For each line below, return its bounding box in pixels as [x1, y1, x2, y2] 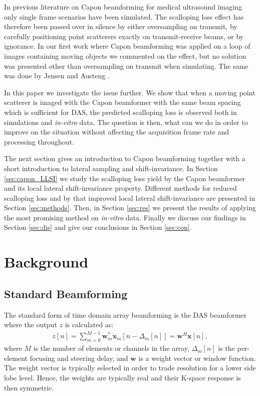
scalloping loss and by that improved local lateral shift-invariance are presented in [4, 192, 255, 203]
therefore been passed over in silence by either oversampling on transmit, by [4, 21, 237, 32]
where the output [4, 319, 57, 330]
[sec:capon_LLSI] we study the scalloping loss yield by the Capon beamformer [4, 173, 245, 183]
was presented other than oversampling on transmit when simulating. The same [4, 60, 248, 71]
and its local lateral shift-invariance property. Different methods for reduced [4, 183, 237, 193]
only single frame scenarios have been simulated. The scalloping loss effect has [4, 11, 244, 22]
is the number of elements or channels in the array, [33, 343, 189, 353]
